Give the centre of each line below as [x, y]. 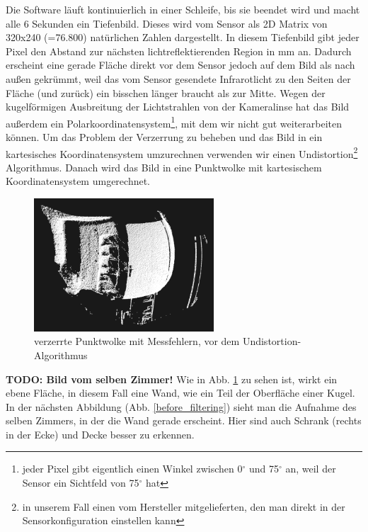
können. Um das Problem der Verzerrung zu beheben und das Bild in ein [164, 137]
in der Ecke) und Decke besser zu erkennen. [100, 434]
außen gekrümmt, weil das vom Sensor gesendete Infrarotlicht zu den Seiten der [178, 78]
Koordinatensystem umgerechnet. [78, 181]
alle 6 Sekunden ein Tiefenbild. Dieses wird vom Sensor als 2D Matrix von [167, 23]
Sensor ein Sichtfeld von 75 [81, 483]
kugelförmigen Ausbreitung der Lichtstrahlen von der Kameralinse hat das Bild [178, 107]
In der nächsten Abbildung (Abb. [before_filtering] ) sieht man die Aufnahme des [181, 406]
